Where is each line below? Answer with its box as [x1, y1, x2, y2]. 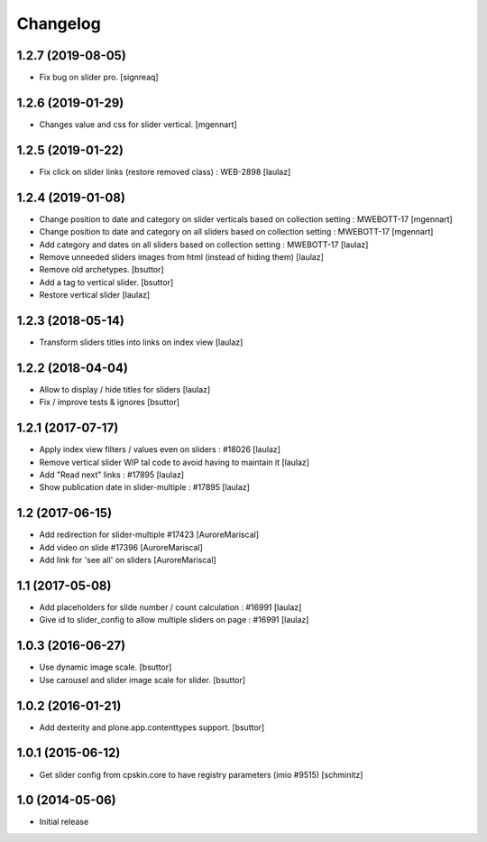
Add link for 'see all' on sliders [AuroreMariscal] [39, 555, 216, 566]
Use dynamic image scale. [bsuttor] [39, 662, 172, 672]
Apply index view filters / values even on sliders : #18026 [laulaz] [39, 444, 281, 455]
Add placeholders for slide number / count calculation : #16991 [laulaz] [39, 602, 302, 613]
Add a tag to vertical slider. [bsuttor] [39, 276, 174, 288]
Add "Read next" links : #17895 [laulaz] [39, 469, 185, 480]
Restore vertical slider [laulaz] [39, 290, 151, 301]
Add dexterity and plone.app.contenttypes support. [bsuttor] [39, 722, 265, 733]
